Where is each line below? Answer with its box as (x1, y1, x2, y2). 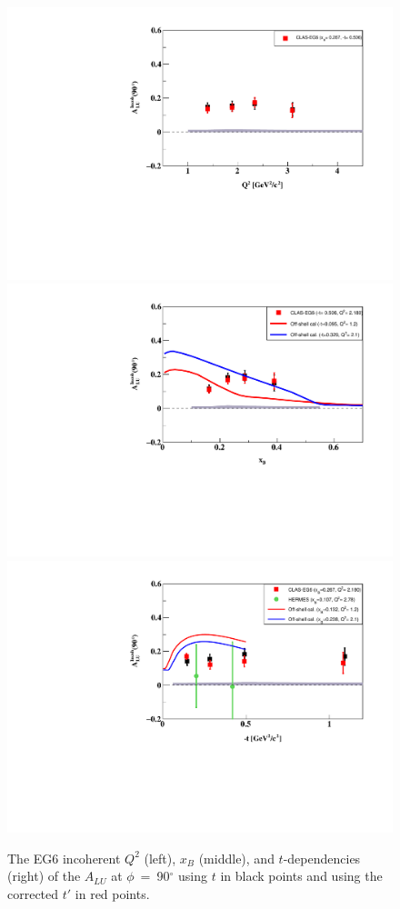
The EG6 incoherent (7, 848, 121, 867)
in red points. (75, 884, 150, 903)
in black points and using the (220, 866, 383, 885)
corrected (7, 884, 59, 903)
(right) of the (7, 866, 81, 885)
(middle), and (198, 848, 275, 867)
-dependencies (283, 848, 361, 867)
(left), (144, 848, 176, 867)
